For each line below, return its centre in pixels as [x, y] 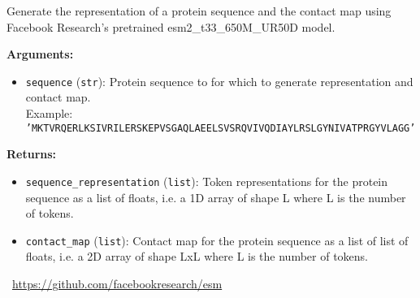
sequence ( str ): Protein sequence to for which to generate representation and [219, 81]
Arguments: [40, 54]
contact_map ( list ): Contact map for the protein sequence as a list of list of [217, 240]
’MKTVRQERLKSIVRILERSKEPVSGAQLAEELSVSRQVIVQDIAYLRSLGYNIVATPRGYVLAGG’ [221, 128]
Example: [49, 113]
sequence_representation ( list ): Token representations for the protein [207, 181]
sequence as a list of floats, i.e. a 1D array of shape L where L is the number [216, 197]
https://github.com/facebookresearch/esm [117, 283]
